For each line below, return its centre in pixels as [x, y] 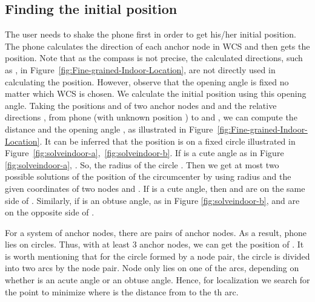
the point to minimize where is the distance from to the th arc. [122, 291]
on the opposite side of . [50, 212]
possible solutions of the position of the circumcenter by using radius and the [148, 176]
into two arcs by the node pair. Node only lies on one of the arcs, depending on [152, 268]
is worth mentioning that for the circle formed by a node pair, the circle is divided [157, 256]
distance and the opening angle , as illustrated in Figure [109, 129]
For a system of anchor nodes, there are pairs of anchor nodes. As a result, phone [156, 232]
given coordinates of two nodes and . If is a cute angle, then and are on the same [155, 188]
